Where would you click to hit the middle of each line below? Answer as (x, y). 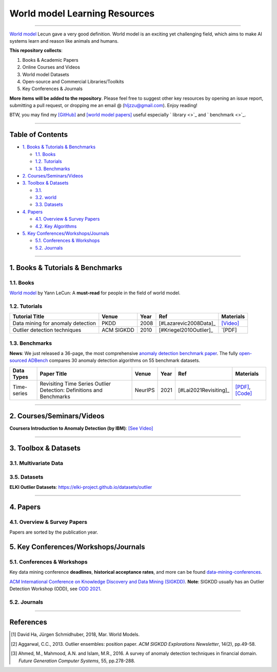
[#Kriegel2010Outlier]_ (186, 330)
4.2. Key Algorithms (56, 226)
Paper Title (53, 374)
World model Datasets (46, 74)
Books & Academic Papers (51, 60)
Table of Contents (39, 135)
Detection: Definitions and (71, 390)
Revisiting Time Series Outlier (75, 383)
